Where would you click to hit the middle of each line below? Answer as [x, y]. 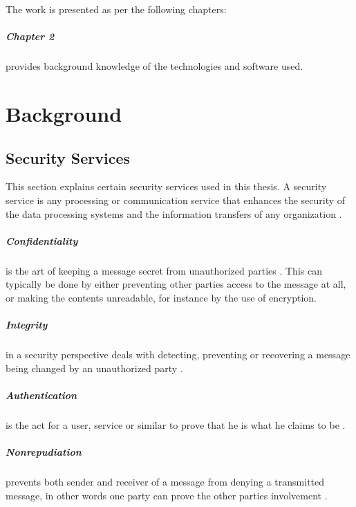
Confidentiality [42, 240]
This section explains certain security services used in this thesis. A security [166, 186]
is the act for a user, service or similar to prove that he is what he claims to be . [176, 424]
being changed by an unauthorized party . [94, 368]
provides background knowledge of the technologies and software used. [154, 66]
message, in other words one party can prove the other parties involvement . [167, 495]
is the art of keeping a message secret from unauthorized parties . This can [164, 270]
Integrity [27, 325]
